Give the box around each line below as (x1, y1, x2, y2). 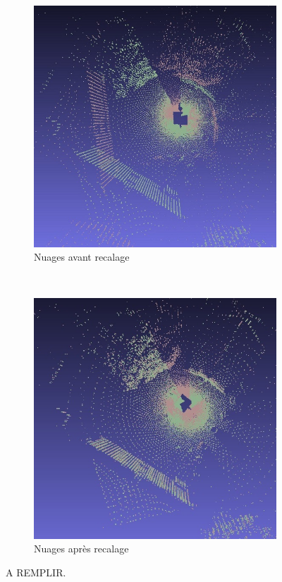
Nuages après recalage (34, 541, 129, 556)
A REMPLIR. (6, 564, 66, 579)
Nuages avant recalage (34, 249, 130, 264)
